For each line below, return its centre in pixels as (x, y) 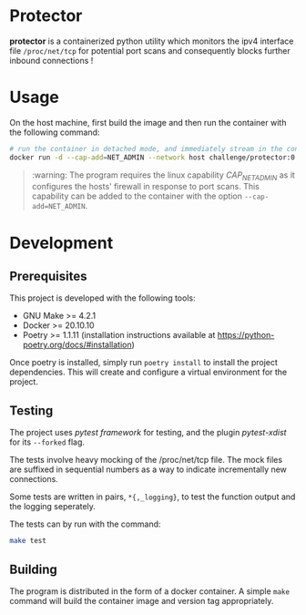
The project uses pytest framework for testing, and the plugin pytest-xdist (148, 433)
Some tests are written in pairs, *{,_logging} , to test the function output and (153, 497)
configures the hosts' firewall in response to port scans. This (145, 187)
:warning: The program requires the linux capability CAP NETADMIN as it (163, 176)
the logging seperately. (52, 507)
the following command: (55, 132)
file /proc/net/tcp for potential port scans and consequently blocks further (150, 50)
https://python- (246, 335)
